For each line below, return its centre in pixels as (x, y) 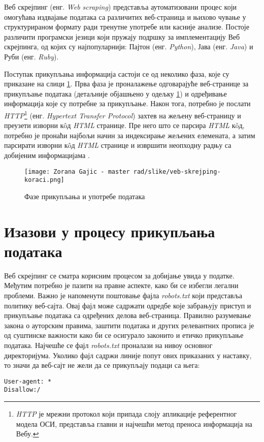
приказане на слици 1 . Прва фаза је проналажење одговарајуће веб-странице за (126, 84)
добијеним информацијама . (47, 155)
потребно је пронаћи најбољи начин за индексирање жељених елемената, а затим (130, 135)
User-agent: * (28, 381)
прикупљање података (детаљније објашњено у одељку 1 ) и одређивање (115, 93)
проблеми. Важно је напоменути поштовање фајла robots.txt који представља (123, 295)
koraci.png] (44, 180)
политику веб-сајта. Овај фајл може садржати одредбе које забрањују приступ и (128, 305)
